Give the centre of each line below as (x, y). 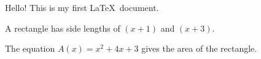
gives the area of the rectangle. (199, 48)
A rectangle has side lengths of (63, 28)
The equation (30, 48)
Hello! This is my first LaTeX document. (82, 7)
